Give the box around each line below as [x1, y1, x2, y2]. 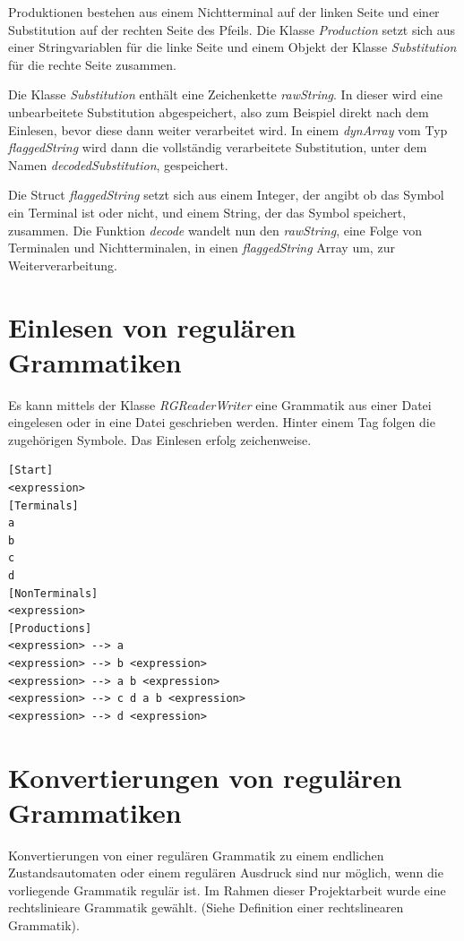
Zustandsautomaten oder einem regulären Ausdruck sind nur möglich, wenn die [8, 863, 443, 882]
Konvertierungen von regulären [8, 758, 402, 795]
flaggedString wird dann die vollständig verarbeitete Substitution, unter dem [8, 138, 427, 157]
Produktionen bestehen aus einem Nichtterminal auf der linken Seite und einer [8, 3, 440, 21]
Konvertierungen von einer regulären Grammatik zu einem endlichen [8, 845, 384, 864]
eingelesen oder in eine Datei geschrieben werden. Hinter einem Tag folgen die [8, 413, 435, 432]
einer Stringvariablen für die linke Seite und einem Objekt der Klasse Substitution [8, 38, 457, 56]
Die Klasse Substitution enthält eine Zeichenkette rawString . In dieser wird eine [8, 85, 443, 104]
